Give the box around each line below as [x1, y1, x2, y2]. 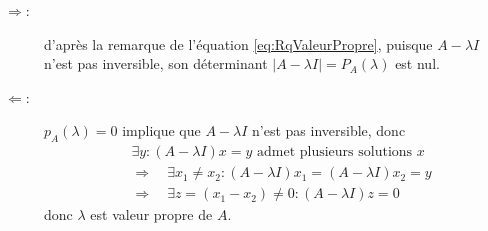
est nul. [395, 53, 440, 74]
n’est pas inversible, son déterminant [44, 53, 268, 74]
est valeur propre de [90, 204, 213, 225]
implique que [122, 120, 201, 141]
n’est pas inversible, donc [252, 120, 406, 141]
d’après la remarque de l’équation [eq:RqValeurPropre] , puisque [44, 33, 433, 54]
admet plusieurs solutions [256, 145, 413, 160]
